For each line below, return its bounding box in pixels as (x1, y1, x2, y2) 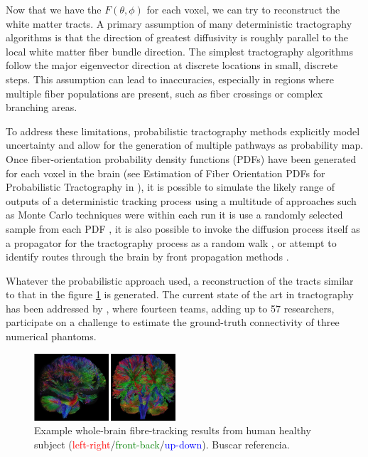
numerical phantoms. (6, 329, 97, 344)
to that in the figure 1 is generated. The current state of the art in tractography (6, 287, 354, 302)
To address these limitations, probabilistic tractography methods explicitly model (6, 123, 360, 138)
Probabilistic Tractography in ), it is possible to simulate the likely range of (6, 179, 335, 194)
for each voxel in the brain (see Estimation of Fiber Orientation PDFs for (6, 165, 325, 180)
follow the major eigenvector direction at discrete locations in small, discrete (6, 58, 338, 73)
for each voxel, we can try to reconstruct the (146, 2, 340, 16)
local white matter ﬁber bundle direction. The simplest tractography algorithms (6, 43, 353, 58)
